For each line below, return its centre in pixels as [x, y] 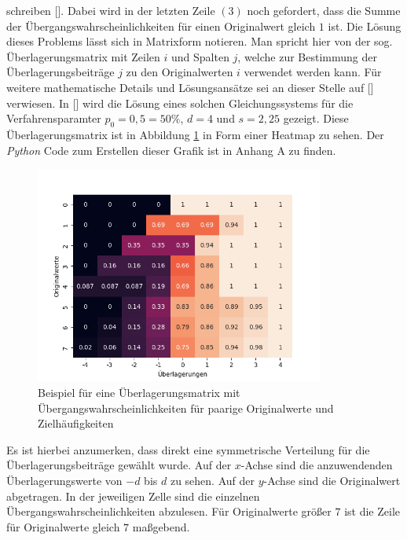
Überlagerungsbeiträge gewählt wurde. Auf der [119, 465]
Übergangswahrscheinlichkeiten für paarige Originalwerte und [186, 408]
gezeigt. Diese [316, 118]
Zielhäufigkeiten [76, 423]
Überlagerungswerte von [64, 480]
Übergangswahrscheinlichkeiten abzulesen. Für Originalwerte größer [169, 511]
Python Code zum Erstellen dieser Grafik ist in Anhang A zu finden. [171, 150]
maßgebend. [161, 526]
